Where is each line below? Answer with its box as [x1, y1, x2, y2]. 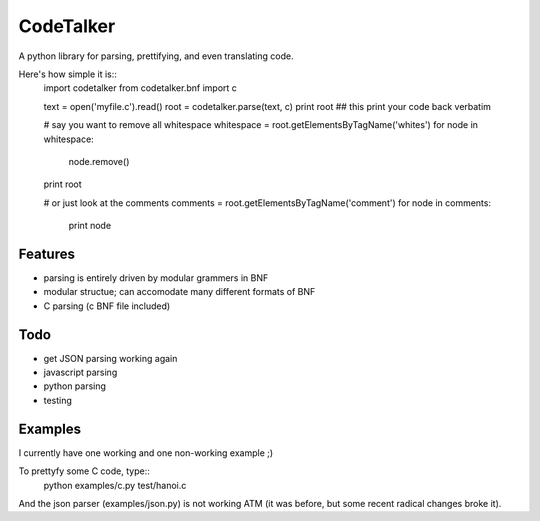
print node [68, 220, 112, 232]
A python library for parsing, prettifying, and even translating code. [18, 50, 294, 62]
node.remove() [68, 155, 130, 167]
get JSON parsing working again [43, 352, 178, 364]
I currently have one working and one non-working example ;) [18, 446, 274, 459]
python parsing [43, 380, 107, 392]
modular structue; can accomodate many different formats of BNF [43, 286, 316, 298]
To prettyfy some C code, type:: [18, 465, 150, 477]
